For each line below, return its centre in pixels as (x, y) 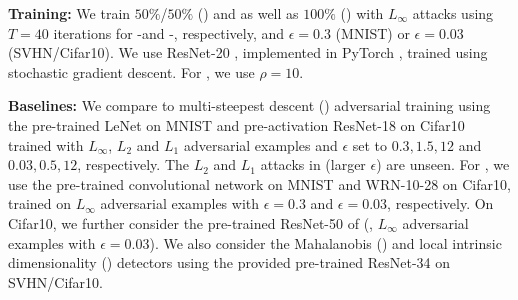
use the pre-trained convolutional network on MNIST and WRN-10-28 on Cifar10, (259, 183)
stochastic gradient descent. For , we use (131, 71)
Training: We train (69, 13)
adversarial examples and (260, 144)
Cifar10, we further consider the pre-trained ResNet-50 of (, (190, 222)
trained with (46, 144)
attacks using (453, 13)
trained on (40, 203)
